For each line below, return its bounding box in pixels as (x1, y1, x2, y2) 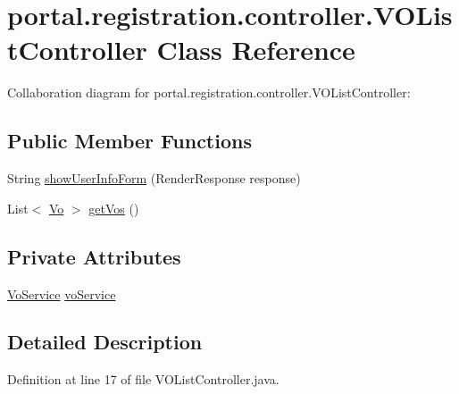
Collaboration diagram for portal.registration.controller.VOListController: (7, 83, 411, 102)
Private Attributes (7, 242, 181, 270)
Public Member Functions (7, 127, 252, 155)
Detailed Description (7, 328, 203, 356)
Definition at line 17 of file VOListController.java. (7, 370, 280, 389)
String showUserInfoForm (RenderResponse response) (7, 169, 301, 188)
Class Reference (156, 31, 355, 68)
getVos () (88, 198, 139, 217)
